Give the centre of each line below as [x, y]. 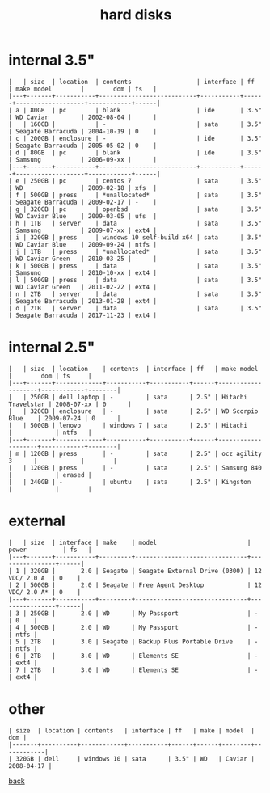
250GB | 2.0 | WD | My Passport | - [144, 613]
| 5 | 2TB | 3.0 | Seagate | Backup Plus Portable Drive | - [133, 641]
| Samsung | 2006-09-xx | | [83, 159]
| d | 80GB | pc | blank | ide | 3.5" [135, 152]
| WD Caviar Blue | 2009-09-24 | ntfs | [83, 244]
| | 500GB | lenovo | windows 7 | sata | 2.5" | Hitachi [128, 425]
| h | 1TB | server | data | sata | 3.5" [135, 223]
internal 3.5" [52, 60]
